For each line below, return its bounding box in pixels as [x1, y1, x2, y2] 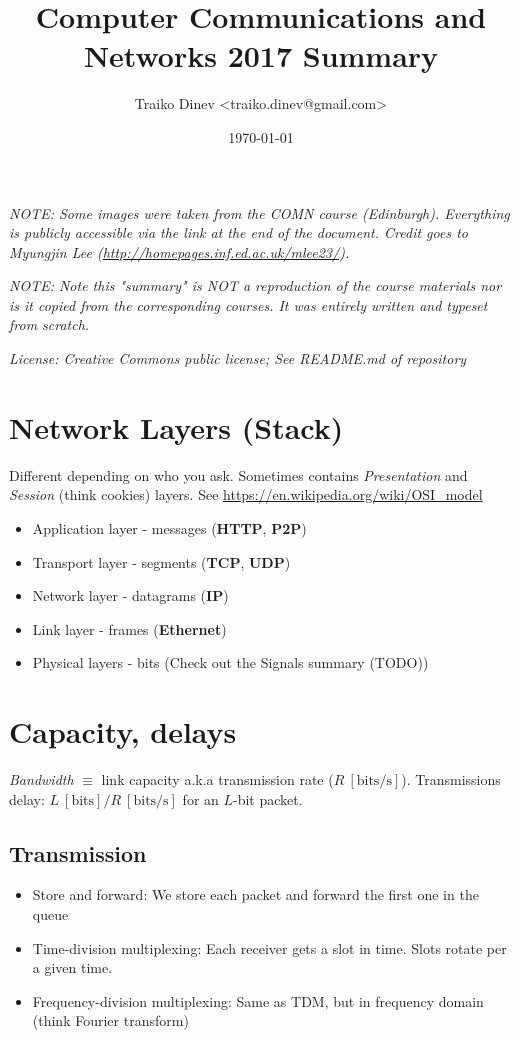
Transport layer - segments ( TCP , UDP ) [32, 551, 291, 572]
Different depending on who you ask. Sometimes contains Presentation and [9, 464, 468, 485]
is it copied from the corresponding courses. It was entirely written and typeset [9, 294, 488, 315]
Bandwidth [9, 769, 74, 790]
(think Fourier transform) [32, 1010, 189, 1031]
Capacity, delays [9, 711, 237, 752]
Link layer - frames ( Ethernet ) [32, 618, 227, 639]
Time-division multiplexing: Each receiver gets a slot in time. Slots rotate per [32, 937, 507, 958]
